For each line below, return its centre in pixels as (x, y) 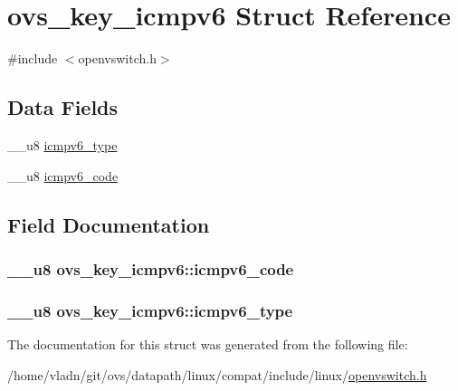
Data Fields (63, 107)
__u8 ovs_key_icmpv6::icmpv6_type (150, 310)
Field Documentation (109, 224)
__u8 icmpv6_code (63, 175)
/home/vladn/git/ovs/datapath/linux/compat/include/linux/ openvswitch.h (217, 374)
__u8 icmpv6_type (62, 144)
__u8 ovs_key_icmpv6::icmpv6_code (151, 268)
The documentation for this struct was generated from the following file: (208, 343)
